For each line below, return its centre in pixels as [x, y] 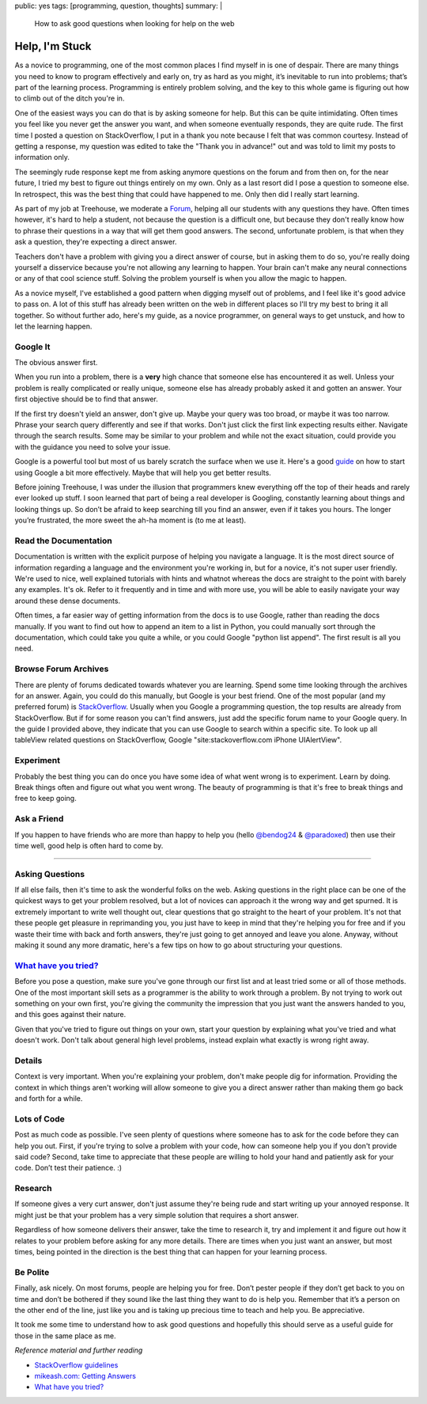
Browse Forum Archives [62, 669]
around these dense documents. [68, 601]
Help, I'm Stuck [53, 46]
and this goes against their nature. [70, 1015]
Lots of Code [40, 1118]
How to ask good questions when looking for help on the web [134, 24]
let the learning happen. [53, 326]
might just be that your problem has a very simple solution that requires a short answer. [157, 1215]
